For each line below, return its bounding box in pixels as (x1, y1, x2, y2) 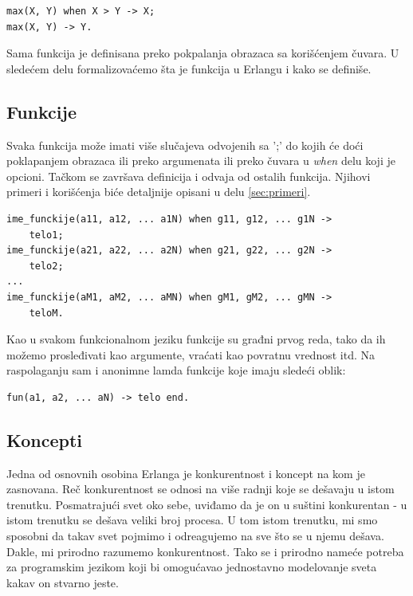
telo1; (29, 229, 64, 241)
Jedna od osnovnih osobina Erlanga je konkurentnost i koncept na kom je (6, 465, 365, 481)
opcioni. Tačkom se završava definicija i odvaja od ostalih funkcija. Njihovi (6, 167, 371, 184)
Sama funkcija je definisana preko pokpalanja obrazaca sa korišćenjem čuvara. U (6, 45, 399, 61)
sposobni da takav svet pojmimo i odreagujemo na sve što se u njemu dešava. (6, 527, 384, 544)
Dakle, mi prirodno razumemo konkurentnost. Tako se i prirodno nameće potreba (6, 543, 404, 559)
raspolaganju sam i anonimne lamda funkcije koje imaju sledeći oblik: (6, 362, 346, 378)
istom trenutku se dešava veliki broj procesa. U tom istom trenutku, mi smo (6, 512, 378, 528)
